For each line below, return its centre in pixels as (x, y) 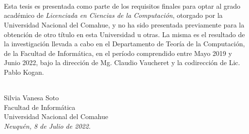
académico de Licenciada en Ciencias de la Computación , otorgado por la (113, 15)
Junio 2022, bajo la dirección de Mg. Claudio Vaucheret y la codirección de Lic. (122, 62)
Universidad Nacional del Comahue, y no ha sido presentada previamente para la (124, 24)
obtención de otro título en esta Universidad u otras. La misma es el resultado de (124, 34)
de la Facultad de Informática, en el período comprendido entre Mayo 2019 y (118, 53)
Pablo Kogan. (24, 72)
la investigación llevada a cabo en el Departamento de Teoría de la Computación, (124, 44)
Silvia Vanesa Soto (31, 98)
